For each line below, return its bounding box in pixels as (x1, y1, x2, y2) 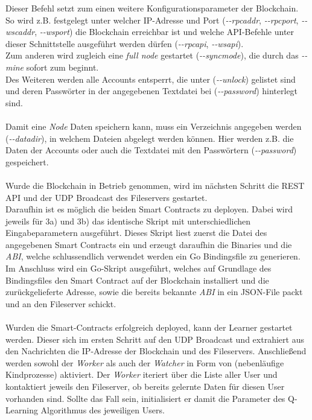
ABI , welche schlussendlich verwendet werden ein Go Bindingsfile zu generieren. (5, 250, 301, 262)
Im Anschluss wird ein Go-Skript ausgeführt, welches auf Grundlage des (5, 262, 272, 275)
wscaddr (5, 25, 35, 38)
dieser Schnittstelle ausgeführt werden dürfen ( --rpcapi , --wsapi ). (5, 37, 244, 49)
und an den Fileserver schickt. (5, 297, 116, 310)
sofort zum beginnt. (26, 60, 99, 73)
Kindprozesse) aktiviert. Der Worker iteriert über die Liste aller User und (5, 368, 278, 381)
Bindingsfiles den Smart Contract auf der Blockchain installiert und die (5, 273, 269, 286)
